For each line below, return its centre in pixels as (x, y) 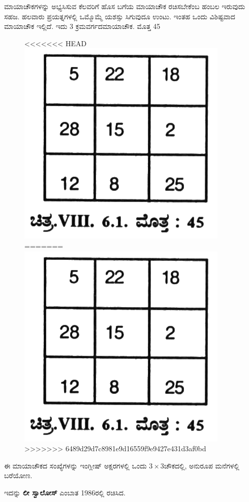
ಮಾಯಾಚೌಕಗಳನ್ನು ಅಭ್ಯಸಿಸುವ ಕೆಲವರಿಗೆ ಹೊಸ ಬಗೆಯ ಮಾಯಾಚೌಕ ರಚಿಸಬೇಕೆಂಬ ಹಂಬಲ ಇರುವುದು (125, 6)
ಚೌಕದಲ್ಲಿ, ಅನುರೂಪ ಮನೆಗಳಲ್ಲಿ (201, 465)
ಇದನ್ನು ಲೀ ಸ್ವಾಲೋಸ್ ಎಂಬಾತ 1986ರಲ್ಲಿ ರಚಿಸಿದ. (65, 492)
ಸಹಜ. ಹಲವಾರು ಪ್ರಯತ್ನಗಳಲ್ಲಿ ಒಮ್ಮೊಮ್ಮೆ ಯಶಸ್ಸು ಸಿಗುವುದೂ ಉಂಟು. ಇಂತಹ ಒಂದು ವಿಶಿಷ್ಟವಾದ (120, 16)
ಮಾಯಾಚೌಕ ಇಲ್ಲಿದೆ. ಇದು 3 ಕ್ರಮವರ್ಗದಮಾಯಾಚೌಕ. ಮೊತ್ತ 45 (82, 26)
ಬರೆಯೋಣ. (18, 475)
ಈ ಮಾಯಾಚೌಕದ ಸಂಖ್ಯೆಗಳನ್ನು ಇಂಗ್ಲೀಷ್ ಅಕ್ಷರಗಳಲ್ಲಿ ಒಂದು (75, 465)
